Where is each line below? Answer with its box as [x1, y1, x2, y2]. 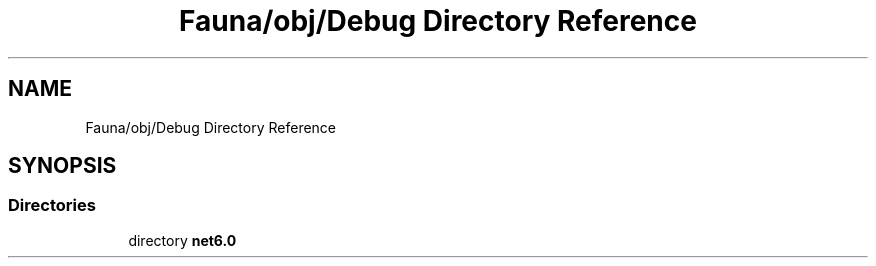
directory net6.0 [128, 231, 237, 249]
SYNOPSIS [8, 153, 117, 179]
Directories [8, 195, 96, 216]
